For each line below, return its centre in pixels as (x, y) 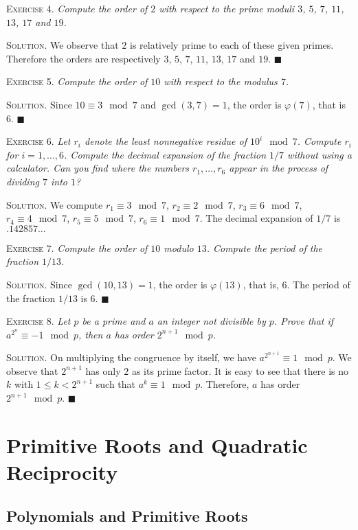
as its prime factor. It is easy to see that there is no (240, 370)
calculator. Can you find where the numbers (98, 168)
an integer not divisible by (211, 321)
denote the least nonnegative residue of (166, 141)
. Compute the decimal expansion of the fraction (165, 154)
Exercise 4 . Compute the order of (77, 8)
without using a (320, 154)
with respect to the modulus (221, 81)
